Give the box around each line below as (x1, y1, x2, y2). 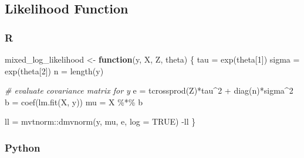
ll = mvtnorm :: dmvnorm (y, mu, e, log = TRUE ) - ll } (5, 115, 196, 128)
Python (5, 140, 40, 154)
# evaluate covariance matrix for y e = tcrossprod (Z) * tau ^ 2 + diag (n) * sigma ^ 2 (5, 84, 293, 97)
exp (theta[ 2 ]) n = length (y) (5, 64, 104, 77)
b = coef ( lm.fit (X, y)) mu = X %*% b (5, 95, 143, 108)
